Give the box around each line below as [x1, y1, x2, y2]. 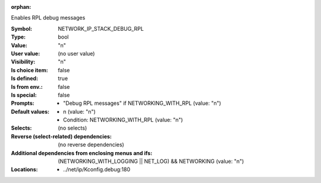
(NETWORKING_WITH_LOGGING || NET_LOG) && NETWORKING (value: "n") [58, 158, 244, 165]
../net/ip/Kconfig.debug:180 [63, 166, 131, 173]
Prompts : [11, 99, 35, 107]
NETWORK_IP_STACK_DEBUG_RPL [58, 25, 144, 32]
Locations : [11, 166, 38, 173]
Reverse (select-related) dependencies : [11, 133, 112, 140]
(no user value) [58, 50, 95, 57]
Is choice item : [11, 66, 48, 73]
